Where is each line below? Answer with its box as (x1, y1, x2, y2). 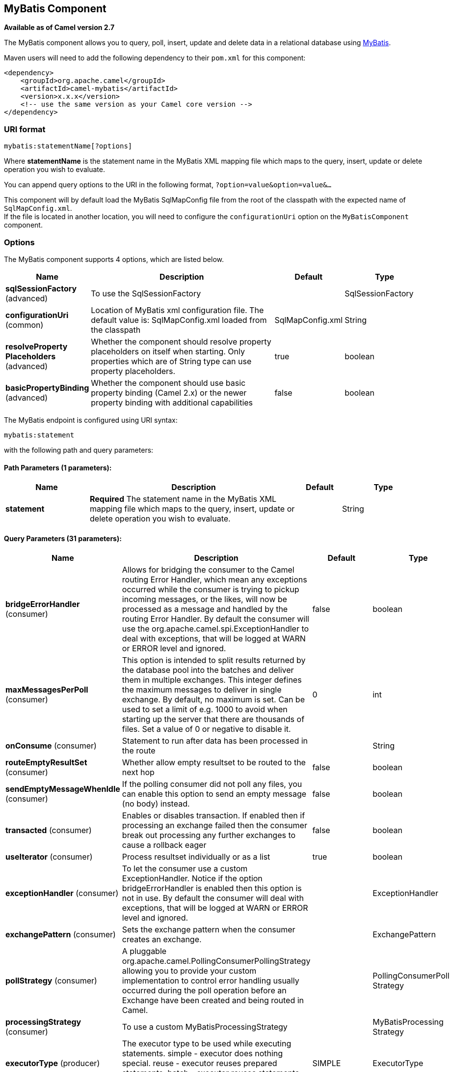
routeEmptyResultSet (5, 757, 87, 768)
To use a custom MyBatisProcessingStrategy (122, 1022, 288, 1032)
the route (122, 746, 156, 756)
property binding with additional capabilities (91, 397, 253, 407)
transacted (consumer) (5, 825, 92, 836)
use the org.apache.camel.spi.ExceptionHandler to (122, 624, 309, 634)
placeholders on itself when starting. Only (91, 346, 245, 356)
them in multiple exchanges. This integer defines (122, 675, 302, 685)
